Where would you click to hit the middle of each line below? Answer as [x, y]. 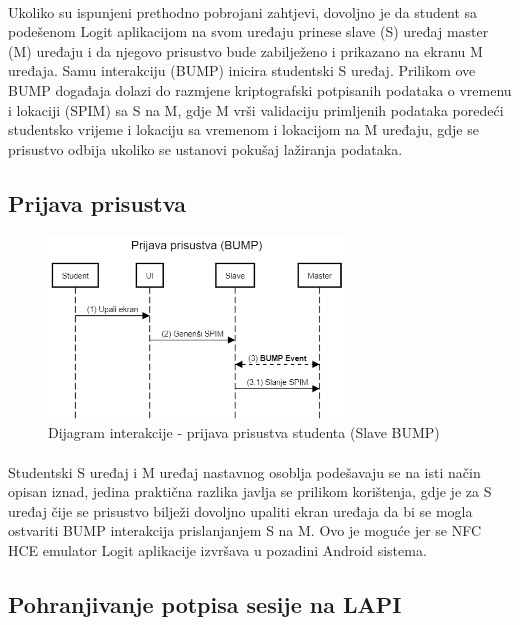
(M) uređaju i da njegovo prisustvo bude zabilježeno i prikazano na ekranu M [245, 50]
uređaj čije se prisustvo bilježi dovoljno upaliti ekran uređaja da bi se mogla [240, 510]
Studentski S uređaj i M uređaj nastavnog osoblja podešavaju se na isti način [244, 471]
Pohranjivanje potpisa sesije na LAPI [205, 603]
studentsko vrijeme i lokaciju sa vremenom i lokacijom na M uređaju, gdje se [243, 129]
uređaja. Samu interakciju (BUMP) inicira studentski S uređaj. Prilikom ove [242, 70]
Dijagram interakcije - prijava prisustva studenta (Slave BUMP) [244, 432]
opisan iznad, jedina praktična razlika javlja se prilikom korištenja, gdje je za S [250, 491]
